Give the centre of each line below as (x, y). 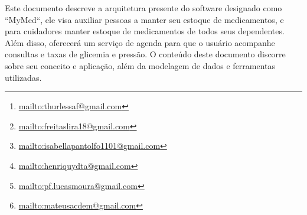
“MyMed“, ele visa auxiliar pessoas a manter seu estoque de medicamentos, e (144, 19)
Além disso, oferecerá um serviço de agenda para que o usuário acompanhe (140, 42)
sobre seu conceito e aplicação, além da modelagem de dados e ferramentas (140, 65)
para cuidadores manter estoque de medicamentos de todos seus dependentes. (145, 31)
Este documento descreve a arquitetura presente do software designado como (143, 8)
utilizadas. (23, 77)
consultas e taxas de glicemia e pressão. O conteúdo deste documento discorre (145, 54)
